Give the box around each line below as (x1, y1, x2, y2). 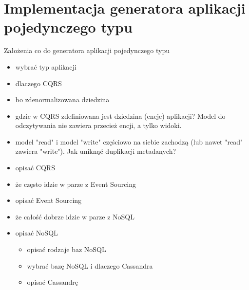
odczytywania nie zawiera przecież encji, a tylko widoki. (15, 120, 182, 130)
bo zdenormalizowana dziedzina (15, 94, 110, 105)
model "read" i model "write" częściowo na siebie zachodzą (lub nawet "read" (15, 136, 243, 146)
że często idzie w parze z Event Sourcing (15, 179, 136, 189)
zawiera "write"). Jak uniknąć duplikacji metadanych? (15, 146, 176, 156)
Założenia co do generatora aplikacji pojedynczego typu (4, 45, 170, 55)
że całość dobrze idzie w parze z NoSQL (15, 211, 134, 221)
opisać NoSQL (15, 228, 58, 238)
